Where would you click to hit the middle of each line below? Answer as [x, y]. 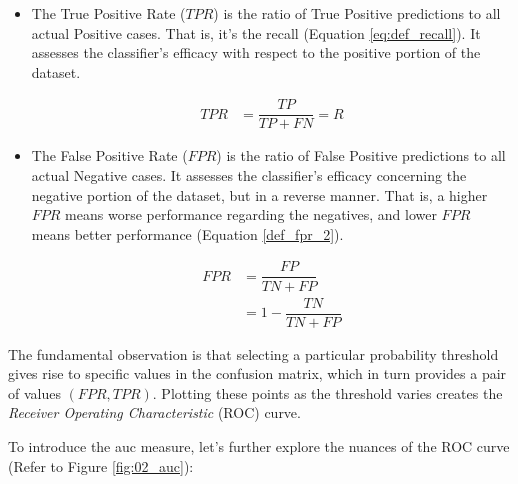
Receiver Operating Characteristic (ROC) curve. [154, 412]
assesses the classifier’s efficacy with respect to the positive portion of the [256, 52]
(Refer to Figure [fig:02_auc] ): [101, 465]
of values [34, 392]
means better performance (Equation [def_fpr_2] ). [187, 233]
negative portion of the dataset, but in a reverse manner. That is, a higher [259, 194]
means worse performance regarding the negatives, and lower [251, 214]
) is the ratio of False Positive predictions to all [361, 155]
